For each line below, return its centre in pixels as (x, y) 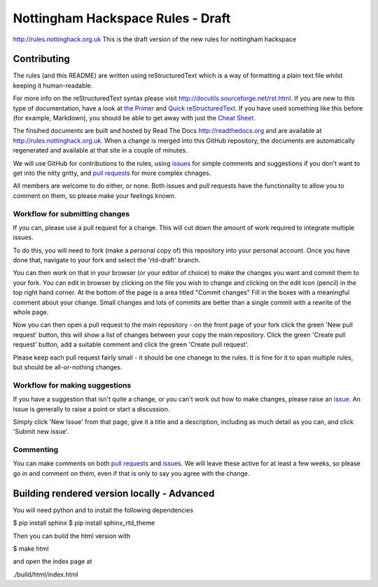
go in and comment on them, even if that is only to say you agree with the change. (131, 473)
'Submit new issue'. (41, 432)
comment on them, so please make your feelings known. (94, 195)
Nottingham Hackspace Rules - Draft (122, 18)
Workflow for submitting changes (71, 213)
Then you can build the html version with (72, 536)
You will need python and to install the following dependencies (103, 510)
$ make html (31, 549)
